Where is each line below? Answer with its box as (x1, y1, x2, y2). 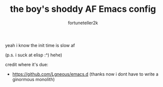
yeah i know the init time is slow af (5, 42, 75, 48)
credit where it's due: (5, 61, 48, 67)
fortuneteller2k (68, 20, 98, 26)
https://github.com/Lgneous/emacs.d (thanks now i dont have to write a (12, 71, 159, 77)
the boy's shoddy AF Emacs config (9, 3, 157, 15)
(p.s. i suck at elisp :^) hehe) (5, 52, 63, 58)
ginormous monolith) (12, 76, 55, 82)
